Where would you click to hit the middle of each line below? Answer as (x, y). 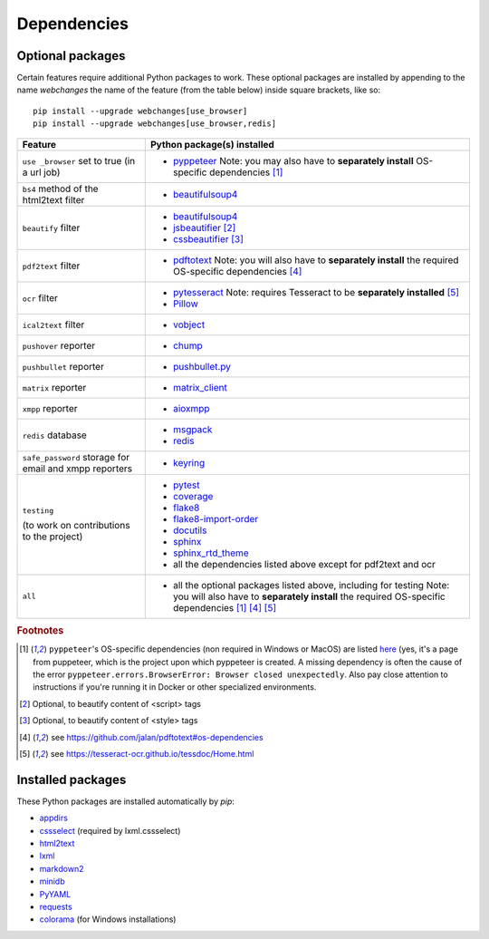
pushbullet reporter (63, 366)
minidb (52, 881)
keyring (189, 462)
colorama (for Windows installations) (108, 919)
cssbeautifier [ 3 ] (208, 238)
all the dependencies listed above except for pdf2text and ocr (304, 564)
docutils (190, 530)
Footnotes (40, 631)
